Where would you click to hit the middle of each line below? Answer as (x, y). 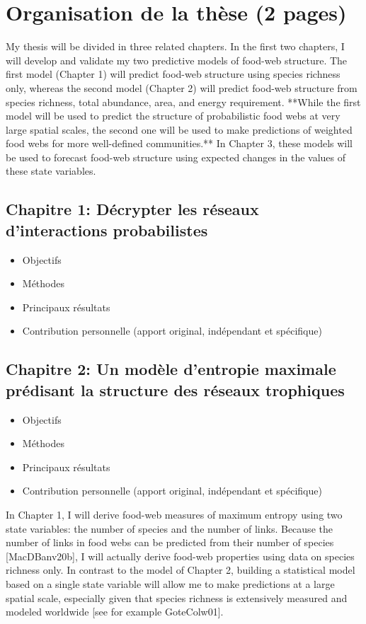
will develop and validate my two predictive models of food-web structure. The (177, 60)
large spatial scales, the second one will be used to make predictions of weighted (179, 129)
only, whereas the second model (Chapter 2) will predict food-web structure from (182, 87)
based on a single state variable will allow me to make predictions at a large (170, 583)
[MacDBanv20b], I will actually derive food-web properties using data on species (180, 556)
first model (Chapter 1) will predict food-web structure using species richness (173, 74)
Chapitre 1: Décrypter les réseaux (132, 209)
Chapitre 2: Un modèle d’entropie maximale (171, 369)
